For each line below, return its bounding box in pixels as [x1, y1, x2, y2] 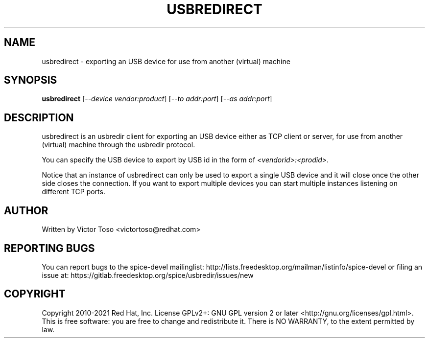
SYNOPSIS [4, 74, 57, 87]
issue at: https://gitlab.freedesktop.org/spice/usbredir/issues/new [42, 271, 254, 279]
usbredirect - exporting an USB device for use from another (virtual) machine [42, 57, 290, 66]
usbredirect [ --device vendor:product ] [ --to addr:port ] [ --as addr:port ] [42, 94, 272, 103]
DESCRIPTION [4, 111, 74, 124]
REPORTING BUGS [4, 242, 95, 254]
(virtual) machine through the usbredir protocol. [42, 140, 195, 149]
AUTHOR [4, 204, 48, 217]
